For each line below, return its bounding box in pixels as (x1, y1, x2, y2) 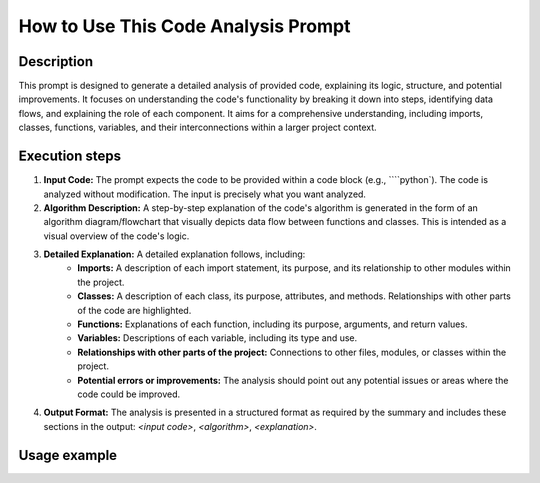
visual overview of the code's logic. (43, 230, 190, 242)
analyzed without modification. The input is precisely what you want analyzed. (43, 188, 367, 200)
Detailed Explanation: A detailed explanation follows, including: (43, 248, 306, 260)
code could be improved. (77, 388, 181, 400)
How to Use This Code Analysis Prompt (18, 15, 351, 37)
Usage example (18, 446, 118, 464)
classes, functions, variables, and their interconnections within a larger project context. (18, 121, 377, 134)
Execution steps (18, 148, 122, 165)
